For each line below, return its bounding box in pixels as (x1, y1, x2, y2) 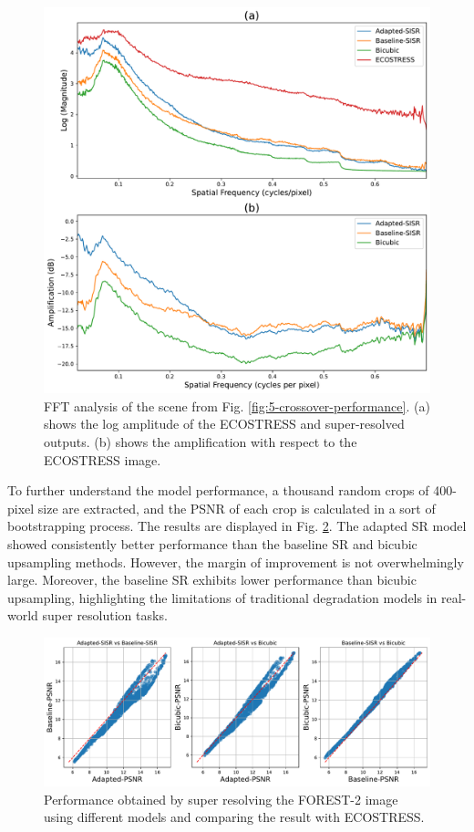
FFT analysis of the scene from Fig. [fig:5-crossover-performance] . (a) (44, 396, 430, 415)
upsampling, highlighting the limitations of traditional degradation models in (7, 588, 438, 607)
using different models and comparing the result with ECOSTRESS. (44, 807, 425, 827)
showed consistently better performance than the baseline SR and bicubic (7, 534, 417, 553)
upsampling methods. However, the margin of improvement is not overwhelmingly (7, 552, 464, 571)
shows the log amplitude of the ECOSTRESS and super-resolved (44, 414, 405, 433)
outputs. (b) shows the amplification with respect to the (44, 432, 357, 451)
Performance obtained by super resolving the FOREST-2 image (44, 789, 398, 808)
